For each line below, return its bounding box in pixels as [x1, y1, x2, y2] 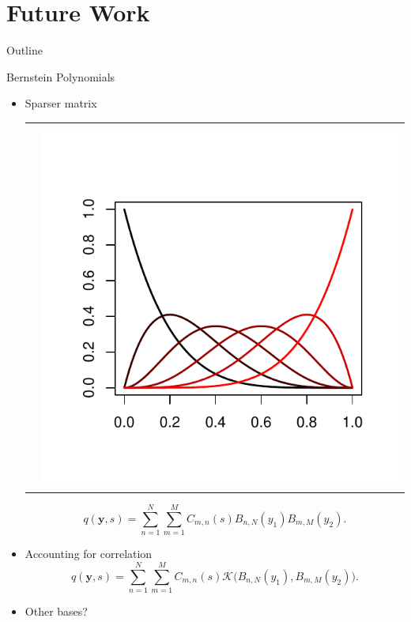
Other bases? [25, 603, 88, 620]
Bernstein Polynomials [6, 68, 115, 85]
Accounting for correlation [25, 545, 153, 562]
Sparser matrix [25, 95, 97, 111]
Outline [6, 42, 43, 58]
